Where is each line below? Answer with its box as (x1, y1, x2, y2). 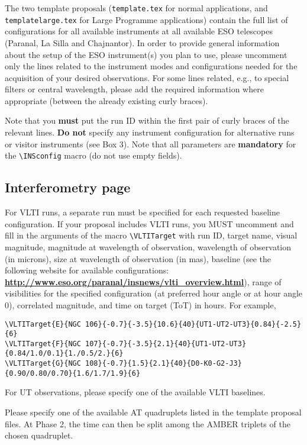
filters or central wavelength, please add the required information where (5, 83, 264, 95)
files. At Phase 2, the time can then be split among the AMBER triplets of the (5, 417, 290, 430)
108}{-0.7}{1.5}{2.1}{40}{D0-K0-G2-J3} (85, 359, 242, 368)
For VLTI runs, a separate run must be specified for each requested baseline (5, 206, 280, 218)
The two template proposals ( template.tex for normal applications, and (5, 2, 268, 14)
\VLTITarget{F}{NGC (5, 339, 81, 348)
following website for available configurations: (5, 264, 169, 276)
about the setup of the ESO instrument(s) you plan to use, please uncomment (5, 48, 287, 60)
